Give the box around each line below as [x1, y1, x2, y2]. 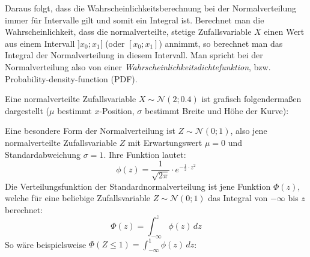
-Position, [99, 104, 135, 116]
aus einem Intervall [5, 37, 75, 49]
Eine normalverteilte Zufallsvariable [5, 92, 136, 105]
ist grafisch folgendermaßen [201, 92, 302, 105]
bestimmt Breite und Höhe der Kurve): [144, 104, 289, 116]
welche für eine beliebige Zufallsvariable [5, 192, 151, 204]
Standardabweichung [5, 148, 81, 160]
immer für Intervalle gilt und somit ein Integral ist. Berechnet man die [5, 13, 264, 26]
